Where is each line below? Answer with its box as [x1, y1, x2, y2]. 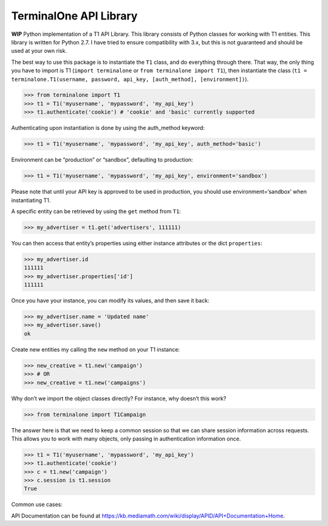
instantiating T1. [11, 196, 51, 203]
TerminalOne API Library [11, 9, 138, 22]
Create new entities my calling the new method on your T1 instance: [11, 346, 180, 353]
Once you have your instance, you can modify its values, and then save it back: [11, 297, 210, 304]
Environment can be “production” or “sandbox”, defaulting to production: [11, 156, 194, 163]
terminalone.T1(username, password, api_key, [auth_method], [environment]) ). [11, 75, 249, 83]
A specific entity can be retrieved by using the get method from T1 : [11, 207, 182, 215]
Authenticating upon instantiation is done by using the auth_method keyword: [11, 125, 205, 132]
